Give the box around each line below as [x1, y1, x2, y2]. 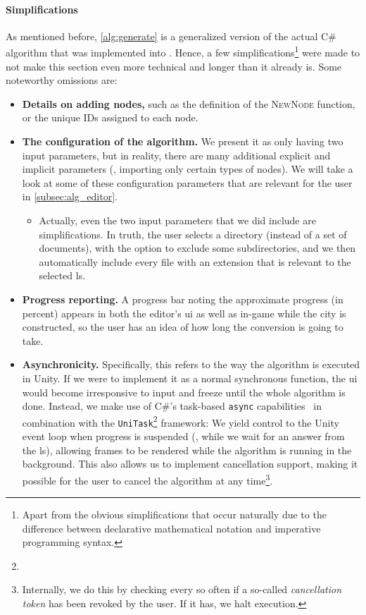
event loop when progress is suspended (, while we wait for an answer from [22, 429, 345, 444]
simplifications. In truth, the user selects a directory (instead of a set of [39, 226, 347, 241]
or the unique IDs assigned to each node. [22, 110, 198, 125]
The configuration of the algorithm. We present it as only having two [22, 134, 343, 149]
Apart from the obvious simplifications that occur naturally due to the [22, 507, 327, 522]
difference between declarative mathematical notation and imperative [22, 520, 321, 535]
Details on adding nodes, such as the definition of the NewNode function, [22, 96, 355, 111]
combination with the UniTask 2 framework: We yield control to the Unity [22, 413, 339, 430]
